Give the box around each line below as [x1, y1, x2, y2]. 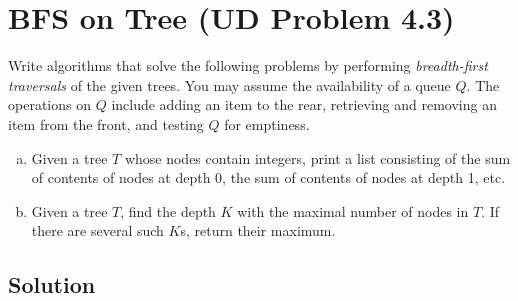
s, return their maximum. [180, 220, 336, 241]
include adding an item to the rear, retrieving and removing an [111, 94, 497, 115]
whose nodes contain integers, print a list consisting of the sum [124, 147, 511, 168]
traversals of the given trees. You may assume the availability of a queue [8, 74, 451, 95]
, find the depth [120, 200, 216, 221]
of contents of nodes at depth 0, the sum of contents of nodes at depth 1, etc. [31, 167, 506, 188]
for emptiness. [224, 113, 310, 134]
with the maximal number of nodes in [237, 200, 469, 221]
